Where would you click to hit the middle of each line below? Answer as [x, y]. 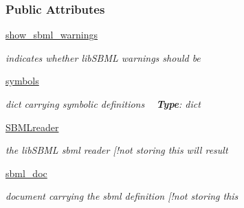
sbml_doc [26, 173]
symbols [22, 81]
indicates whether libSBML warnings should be [103, 57]
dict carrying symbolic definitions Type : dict [103, 104]
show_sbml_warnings [52, 35]
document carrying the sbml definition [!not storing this [122, 196]
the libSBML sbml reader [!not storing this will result [117, 150]
